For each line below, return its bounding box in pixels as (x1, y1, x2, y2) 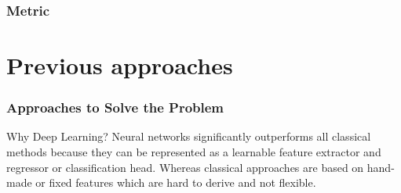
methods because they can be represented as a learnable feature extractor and (6, 144, 381, 160)
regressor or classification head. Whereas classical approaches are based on (6, 159, 364, 175)
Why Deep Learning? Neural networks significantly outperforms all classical (6, 128, 371, 145)
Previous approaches (6, 49, 233, 81)
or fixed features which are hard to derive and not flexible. (35, 174, 316, 191)
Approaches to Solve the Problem (6, 98, 224, 117)
